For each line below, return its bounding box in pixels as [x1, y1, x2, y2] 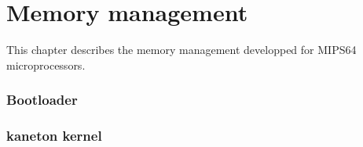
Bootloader [6, 90, 78, 109]
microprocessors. [6, 56, 86, 73]
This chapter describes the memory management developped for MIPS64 [6, 41, 357, 58]
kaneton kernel [6, 126, 102, 145]
